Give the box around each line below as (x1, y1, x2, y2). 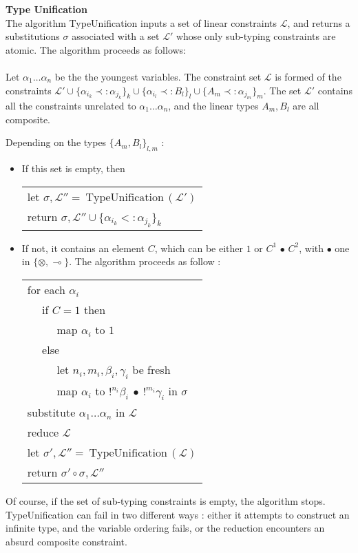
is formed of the (275, 69, 341, 83)
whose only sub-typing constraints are (176, 29, 336, 43)
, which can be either (154, 240, 244, 255)
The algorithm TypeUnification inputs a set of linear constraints (6, 15, 277, 30)
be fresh (132, 361, 171, 377)
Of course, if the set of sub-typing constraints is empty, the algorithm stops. (6, 494, 326, 508)
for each (27, 281, 65, 298)
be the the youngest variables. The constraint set (54, 69, 262, 83)
